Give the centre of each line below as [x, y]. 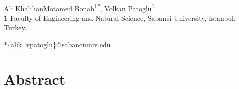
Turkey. [15, 28]
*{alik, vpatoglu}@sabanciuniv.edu [57, 45]
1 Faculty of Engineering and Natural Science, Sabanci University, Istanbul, [120, 18]
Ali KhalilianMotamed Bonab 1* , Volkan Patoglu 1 [79, 7]
